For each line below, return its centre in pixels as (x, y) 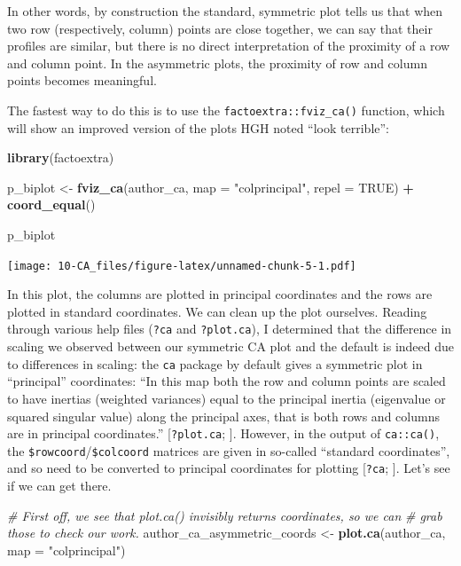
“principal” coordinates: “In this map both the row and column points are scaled (227, 381)
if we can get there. (59, 486)
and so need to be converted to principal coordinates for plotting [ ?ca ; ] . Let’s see (229, 468)
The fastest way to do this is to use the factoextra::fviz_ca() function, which (226, 110)
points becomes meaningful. (82, 80)
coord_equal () (51, 204)
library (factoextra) (61, 157)
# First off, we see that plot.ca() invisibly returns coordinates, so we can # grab (225, 515)
